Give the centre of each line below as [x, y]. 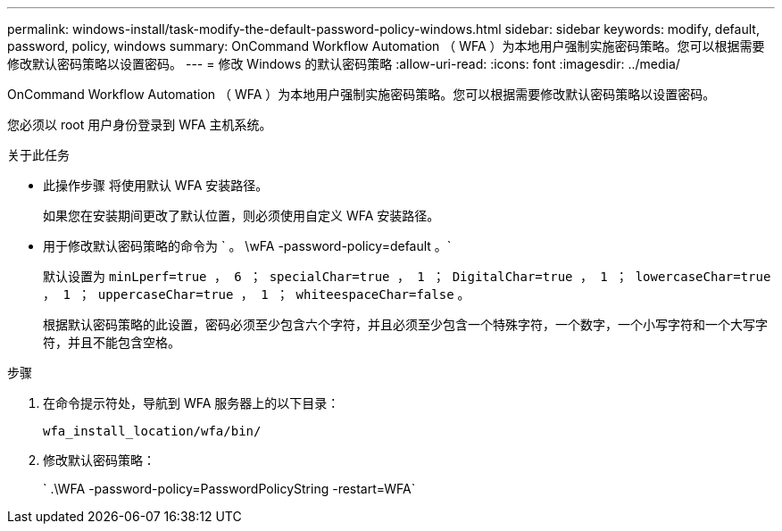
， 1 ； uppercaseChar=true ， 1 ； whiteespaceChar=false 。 [257, 294]
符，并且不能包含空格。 [112, 342]
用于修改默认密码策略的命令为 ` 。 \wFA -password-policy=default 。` [247, 246]
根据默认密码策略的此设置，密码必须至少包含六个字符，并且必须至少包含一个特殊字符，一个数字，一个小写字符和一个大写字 [405, 324]
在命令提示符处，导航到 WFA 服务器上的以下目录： [191, 403]
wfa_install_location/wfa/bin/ [152, 431]
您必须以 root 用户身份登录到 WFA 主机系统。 [140, 124]
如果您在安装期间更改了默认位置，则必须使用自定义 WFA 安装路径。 [241, 216]
